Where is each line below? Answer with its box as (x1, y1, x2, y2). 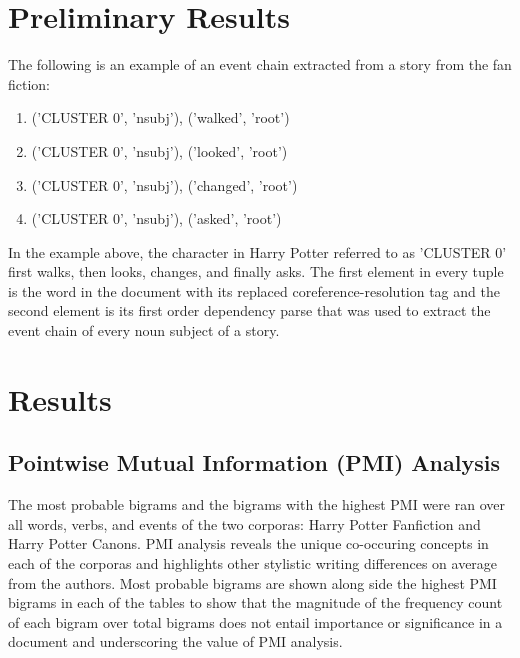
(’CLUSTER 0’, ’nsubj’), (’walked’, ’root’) (31, 107, 290, 128)
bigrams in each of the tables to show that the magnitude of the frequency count (8, 592, 503, 613)
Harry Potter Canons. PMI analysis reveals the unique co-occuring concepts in (8, 533, 489, 554)
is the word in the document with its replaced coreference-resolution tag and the (8, 280, 500, 301)
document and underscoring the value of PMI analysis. (8, 631, 343, 652)
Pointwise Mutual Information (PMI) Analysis (8, 447, 500, 478)
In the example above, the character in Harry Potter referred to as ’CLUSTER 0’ (8, 241, 507, 262)
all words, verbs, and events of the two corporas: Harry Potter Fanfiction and (8, 513, 481, 534)
